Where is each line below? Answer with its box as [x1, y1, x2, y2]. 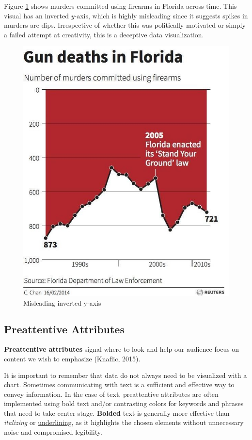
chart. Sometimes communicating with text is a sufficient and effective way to [4, 379, 235, 390]
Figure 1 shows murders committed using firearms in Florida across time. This [4, 1, 237, 11]
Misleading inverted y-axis [23, 297, 101, 308]
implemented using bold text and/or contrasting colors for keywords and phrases [4, 398, 244, 408]
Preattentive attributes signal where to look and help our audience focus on [4, 344, 239, 354]
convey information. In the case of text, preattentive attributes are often [4, 389, 219, 399]
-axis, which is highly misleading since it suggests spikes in [74, 10, 248, 20]
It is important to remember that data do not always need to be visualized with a [4, 370, 247, 380]
